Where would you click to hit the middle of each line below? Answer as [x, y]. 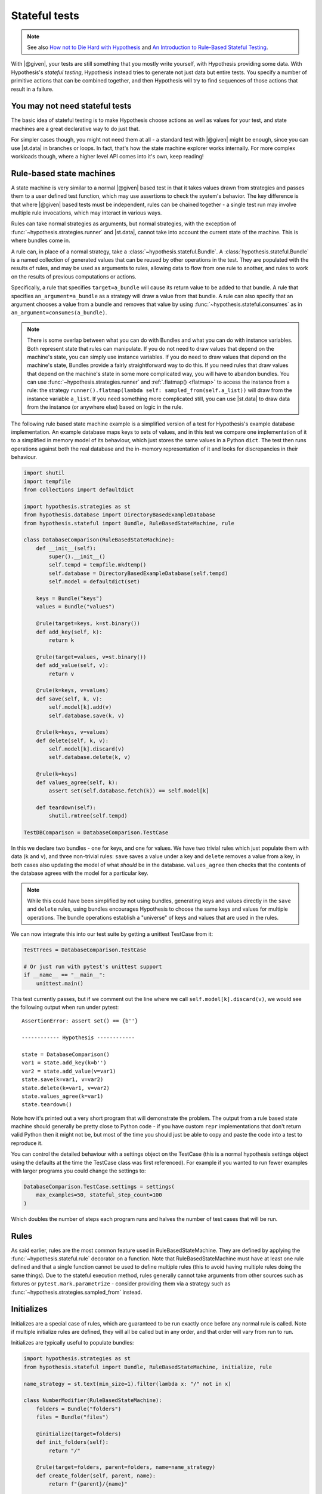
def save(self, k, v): [69, 699]
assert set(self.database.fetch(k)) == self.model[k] [129, 791]
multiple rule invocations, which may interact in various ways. [86, 213]
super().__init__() [77, 557]
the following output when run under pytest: [65, 1008]
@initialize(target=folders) [79, 1434]
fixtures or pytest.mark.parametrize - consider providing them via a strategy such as [121, 1284]
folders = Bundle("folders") [79, 1409]
